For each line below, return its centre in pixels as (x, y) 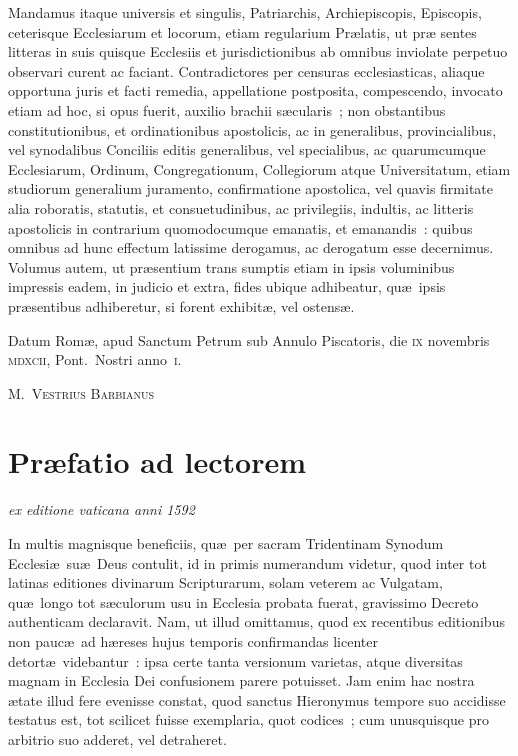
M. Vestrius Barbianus (81, 392)
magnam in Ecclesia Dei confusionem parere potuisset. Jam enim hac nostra (241, 680)
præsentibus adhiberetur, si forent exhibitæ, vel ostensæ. (181, 305)
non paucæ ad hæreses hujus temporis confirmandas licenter (193, 640)
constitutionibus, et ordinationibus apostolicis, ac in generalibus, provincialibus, (252, 129)
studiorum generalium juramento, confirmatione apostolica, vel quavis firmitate (251, 188)
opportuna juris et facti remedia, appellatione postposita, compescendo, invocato (255, 90)
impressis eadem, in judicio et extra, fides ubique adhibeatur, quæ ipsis (227, 286)
